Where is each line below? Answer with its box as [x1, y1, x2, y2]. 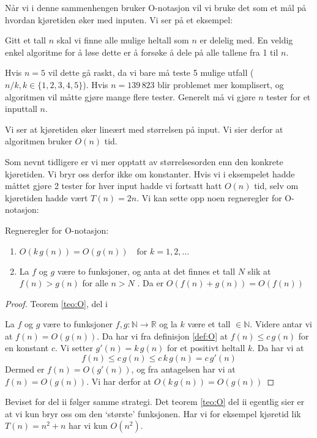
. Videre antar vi [250, 317, 312, 330]
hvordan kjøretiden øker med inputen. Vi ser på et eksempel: [5, 13, 233, 26]
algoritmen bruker [5, 135, 72, 147]
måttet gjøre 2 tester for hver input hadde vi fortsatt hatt [5, 179, 222, 192]
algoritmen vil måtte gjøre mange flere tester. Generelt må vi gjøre [5, 90, 256, 103]
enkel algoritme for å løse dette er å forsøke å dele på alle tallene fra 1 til [5, 45, 278, 58]
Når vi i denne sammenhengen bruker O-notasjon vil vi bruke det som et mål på [5, 1, 307, 13]
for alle [82, 277, 108, 289]
